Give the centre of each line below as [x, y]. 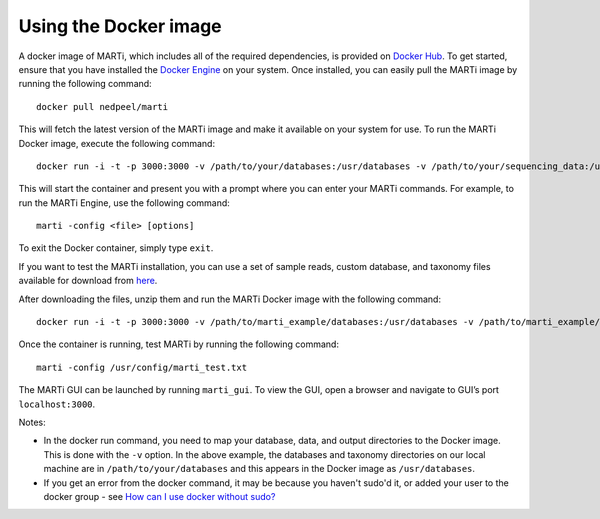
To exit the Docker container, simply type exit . [116, 248]
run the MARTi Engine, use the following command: [124, 202]
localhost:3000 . [57, 404]
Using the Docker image [120, 26]
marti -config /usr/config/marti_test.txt [142, 367]
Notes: [32, 422]
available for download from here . [88, 281]
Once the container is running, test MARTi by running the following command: [179, 344]
